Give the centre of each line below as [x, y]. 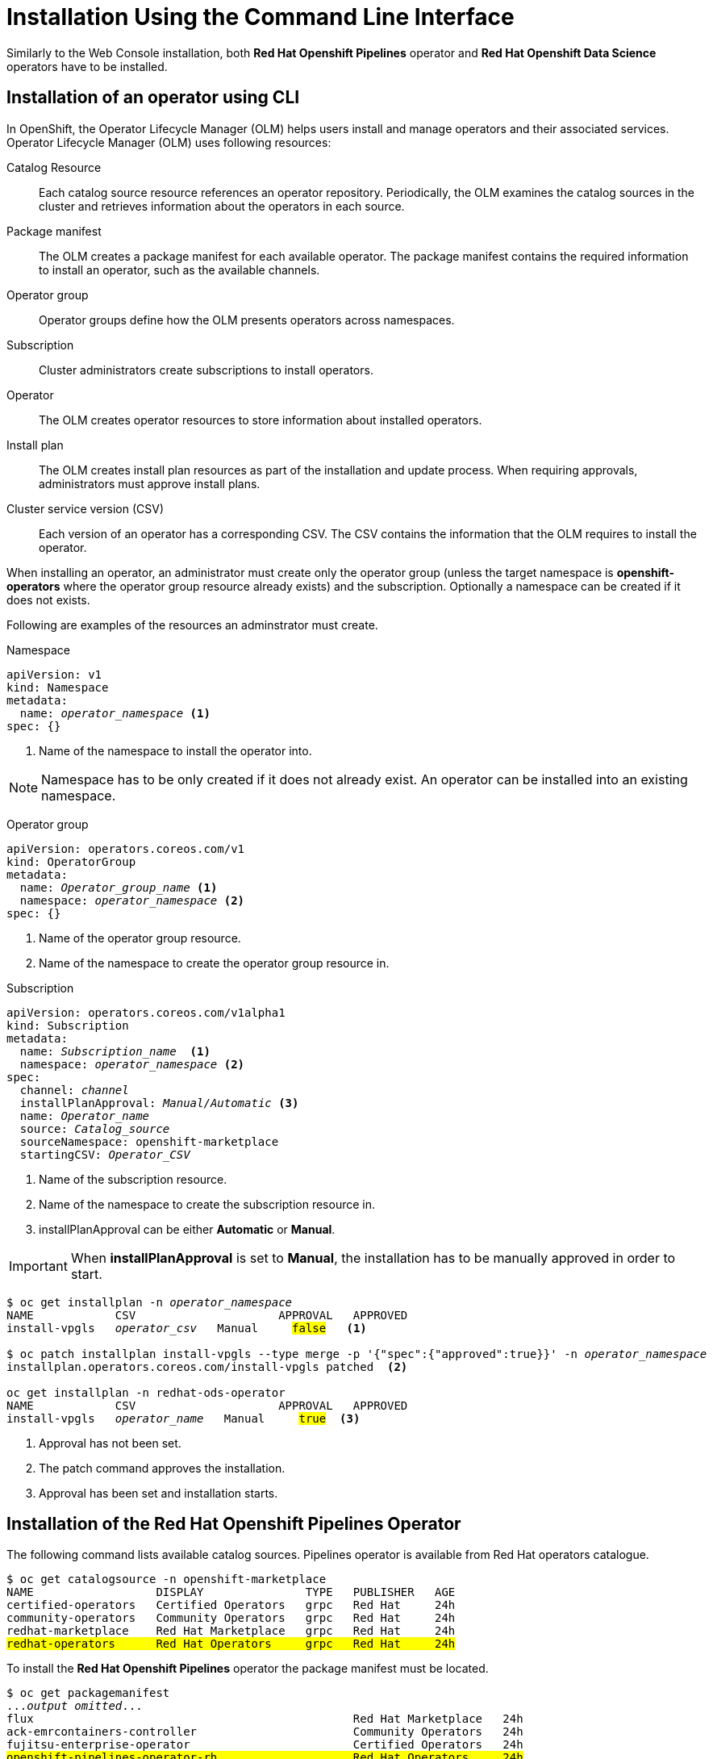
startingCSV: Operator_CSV [105, 1154]
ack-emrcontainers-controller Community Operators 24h [265, 1732]
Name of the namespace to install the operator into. [175, 750]
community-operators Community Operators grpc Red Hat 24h [231, 1618]
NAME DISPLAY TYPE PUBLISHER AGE [231, 1592]
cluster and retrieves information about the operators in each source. [222, 206]
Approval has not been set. [110, 1443]
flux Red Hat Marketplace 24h [265, 1719]
